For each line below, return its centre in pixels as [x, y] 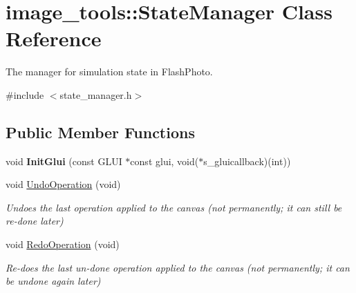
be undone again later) [53, 281]
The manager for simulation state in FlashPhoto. [109, 72]
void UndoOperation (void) [63, 184]
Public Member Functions [100, 132]
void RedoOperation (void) [63, 244]
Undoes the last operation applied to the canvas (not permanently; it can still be [174, 207]
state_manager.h [96, 94]
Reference [54, 38]
